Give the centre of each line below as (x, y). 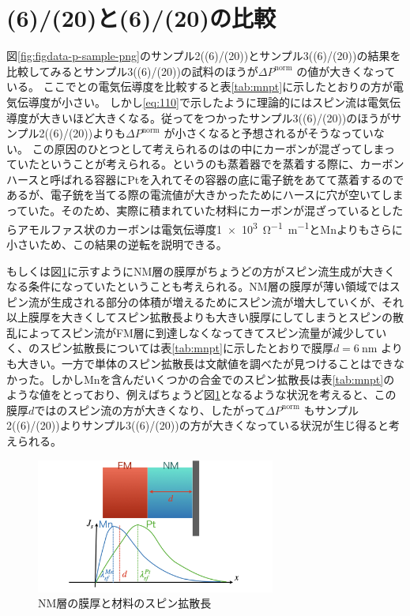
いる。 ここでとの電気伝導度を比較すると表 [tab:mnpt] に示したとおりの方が (200, 86)
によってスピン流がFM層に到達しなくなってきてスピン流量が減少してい (202, 332)
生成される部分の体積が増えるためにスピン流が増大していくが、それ (227, 301)
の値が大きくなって (346, 71)
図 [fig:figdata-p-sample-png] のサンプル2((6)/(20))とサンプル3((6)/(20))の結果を (204, 56)
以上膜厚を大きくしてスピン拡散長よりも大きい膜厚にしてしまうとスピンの (199, 317)
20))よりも (99, 133)
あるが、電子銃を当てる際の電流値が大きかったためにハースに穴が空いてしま (205, 195)
